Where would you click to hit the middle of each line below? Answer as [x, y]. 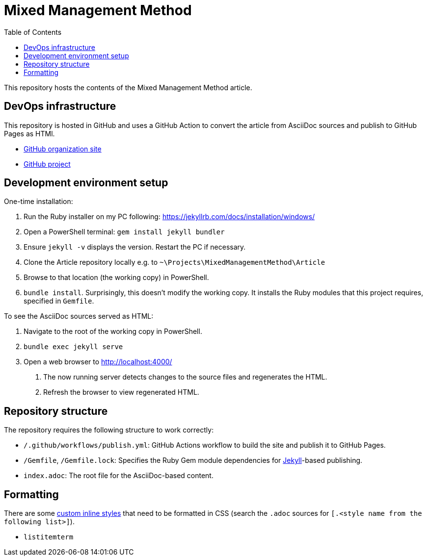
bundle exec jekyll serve [73, 347]
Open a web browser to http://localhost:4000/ [98, 362]
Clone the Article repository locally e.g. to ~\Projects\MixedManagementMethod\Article [174, 262]
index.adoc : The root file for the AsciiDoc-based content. [119, 476]
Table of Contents [33, 32]
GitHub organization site [63, 149]
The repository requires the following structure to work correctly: [109, 430]
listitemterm [49, 537]
